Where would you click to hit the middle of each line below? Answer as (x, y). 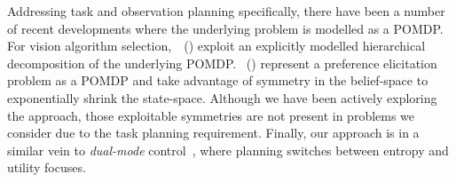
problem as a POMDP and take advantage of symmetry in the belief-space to (218, 80)
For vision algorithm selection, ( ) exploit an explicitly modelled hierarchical (216, 46)
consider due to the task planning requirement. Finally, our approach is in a (213, 133)
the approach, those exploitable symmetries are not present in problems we (211, 115)
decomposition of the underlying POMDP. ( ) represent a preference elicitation (222, 63)
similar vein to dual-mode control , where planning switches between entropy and (228, 150)
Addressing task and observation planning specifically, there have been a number (226, 11)
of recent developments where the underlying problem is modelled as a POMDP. (225, 28)
